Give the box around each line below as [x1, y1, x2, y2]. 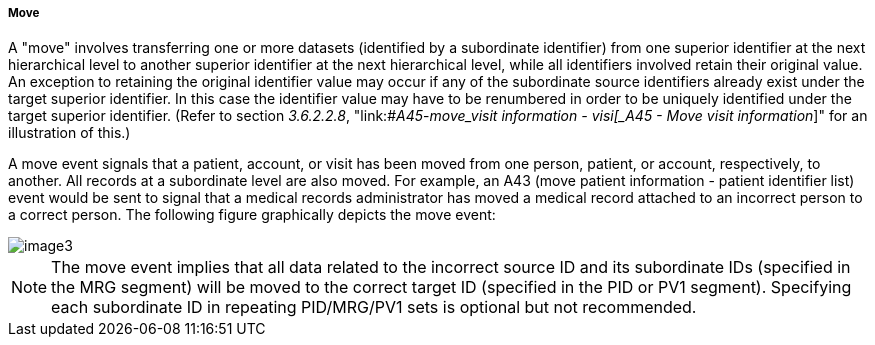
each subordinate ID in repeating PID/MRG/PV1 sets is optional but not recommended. [51, 297, 697, 318]
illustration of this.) [8, 124, 131, 142]
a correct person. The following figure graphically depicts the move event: [8, 206, 496, 224]
